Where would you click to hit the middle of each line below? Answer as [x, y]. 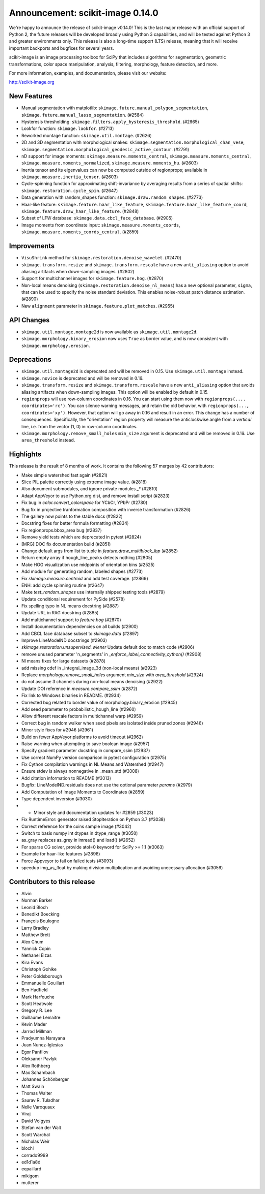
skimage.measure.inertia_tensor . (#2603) [70, 177]
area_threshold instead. [48, 440]
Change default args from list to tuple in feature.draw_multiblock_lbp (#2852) [100, 551]
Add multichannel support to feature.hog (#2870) [71, 620]
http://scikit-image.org [32, 82]
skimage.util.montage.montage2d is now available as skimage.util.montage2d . [110, 332]
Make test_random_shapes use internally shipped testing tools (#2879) [93, 592]
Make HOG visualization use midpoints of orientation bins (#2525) [88, 565]
